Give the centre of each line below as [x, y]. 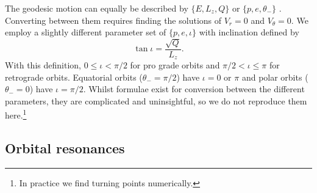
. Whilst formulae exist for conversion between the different [194, 89]
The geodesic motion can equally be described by [97, 8]
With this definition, [43, 65]
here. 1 [16, 114]
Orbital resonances [65, 148]
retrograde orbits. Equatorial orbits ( [74, 77]
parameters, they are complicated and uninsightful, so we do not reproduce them [156, 100]
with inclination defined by [249, 32]
